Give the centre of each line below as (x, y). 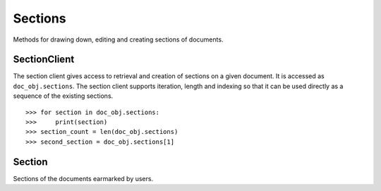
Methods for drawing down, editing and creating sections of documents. (118, 39)
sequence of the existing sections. (63, 96)
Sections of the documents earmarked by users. (83, 178)
